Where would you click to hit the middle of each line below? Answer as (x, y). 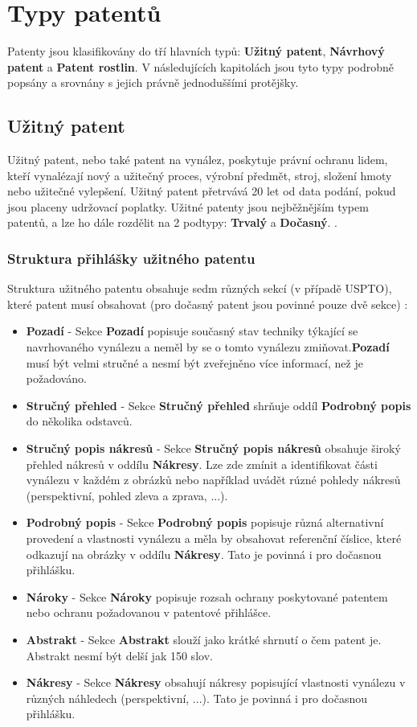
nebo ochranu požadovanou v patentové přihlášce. (149, 612)
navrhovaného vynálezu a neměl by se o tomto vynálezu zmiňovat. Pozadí (208, 347)
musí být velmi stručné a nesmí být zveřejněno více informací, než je (194, 362)
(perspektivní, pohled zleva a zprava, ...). (127, 495)
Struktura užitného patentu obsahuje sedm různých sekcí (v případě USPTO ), (200, 288)
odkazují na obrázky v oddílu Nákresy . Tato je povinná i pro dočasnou (204, 554)
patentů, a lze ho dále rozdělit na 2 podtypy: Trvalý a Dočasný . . (172, 222)
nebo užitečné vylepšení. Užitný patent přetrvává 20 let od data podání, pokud (202, 191)
